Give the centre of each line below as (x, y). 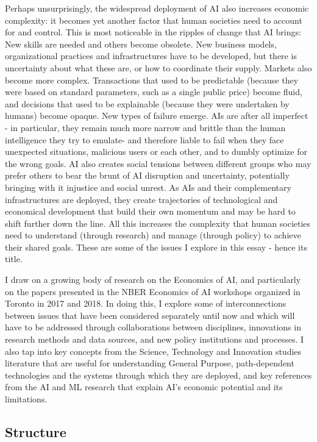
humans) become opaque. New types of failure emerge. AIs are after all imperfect (157, 116)
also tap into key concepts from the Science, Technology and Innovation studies (153, 351)
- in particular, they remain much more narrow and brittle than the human (145, 127)
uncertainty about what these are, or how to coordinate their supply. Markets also (158, 67)
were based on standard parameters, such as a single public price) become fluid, (154, 92)
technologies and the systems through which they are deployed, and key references (158, 375)
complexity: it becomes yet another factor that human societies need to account (154, 20)
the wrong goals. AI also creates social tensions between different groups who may (158, 163)
